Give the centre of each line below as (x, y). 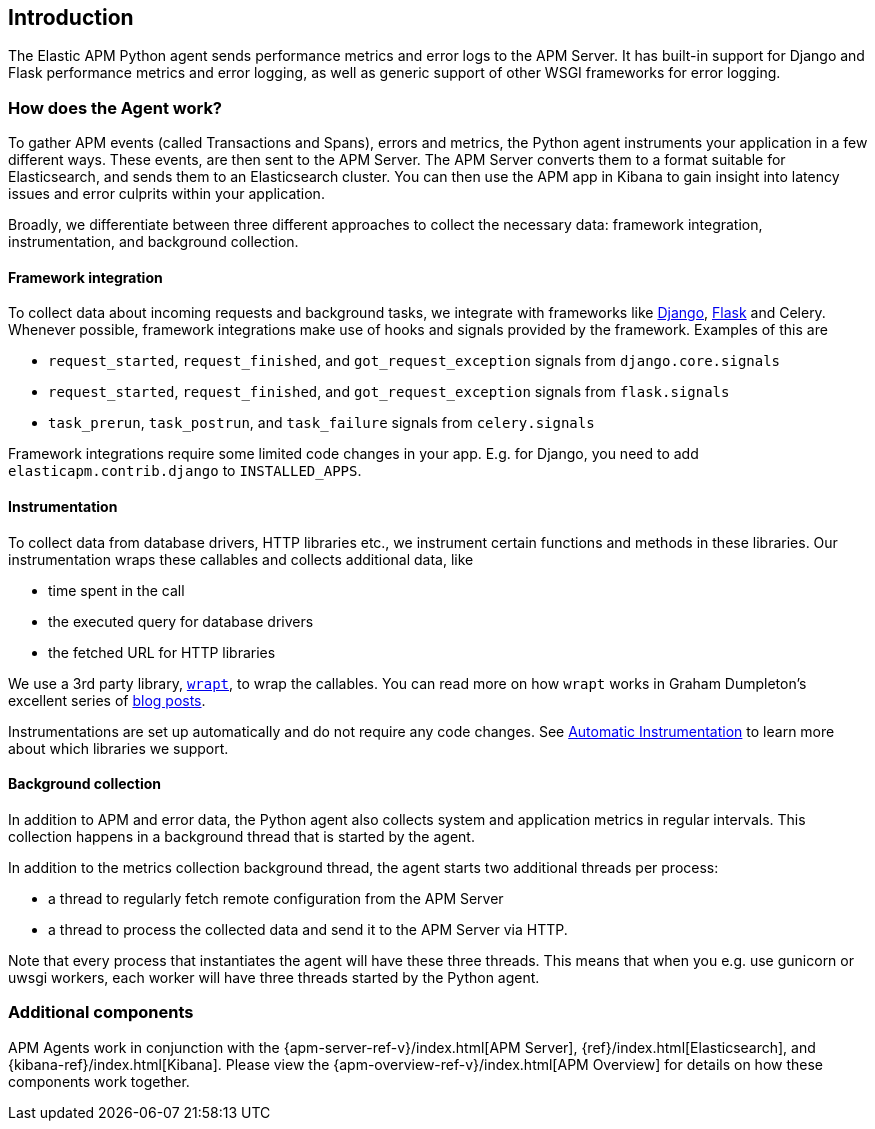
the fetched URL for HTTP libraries (162, 652)
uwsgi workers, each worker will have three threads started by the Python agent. (274, 977)
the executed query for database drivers (181, 621)
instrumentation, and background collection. (153, 242)
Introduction (71, 17)
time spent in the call (116, 590)
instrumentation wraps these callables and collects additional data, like (241, 559)
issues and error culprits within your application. (166, 194)
